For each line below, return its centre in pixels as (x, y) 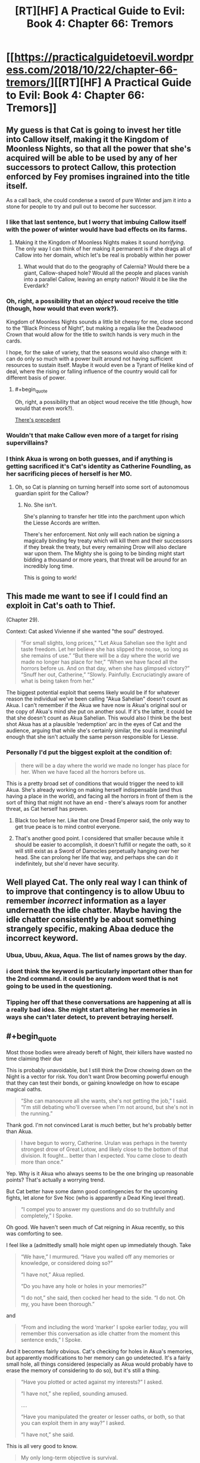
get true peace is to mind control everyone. (68, 826)
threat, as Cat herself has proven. (47, 808)
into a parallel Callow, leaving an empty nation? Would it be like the (105, 279)
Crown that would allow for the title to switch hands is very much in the (93, 334)
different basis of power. (36, 378)
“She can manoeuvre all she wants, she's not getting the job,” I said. (104, 1101)
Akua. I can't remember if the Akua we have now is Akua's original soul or (97, 705)
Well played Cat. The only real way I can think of (97, 882)
